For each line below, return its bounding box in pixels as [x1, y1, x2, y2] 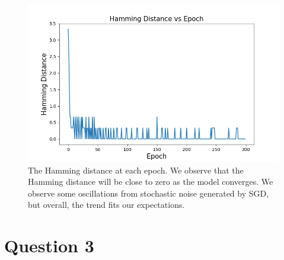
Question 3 [4, 233, 94, 258]
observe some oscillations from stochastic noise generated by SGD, [28, 187, 269, 199]
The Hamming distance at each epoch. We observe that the [28, 163, 244, 176]
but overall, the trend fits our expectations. [28, 198, 185, 211]
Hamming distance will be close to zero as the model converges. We [28, 175, 273, 188]
